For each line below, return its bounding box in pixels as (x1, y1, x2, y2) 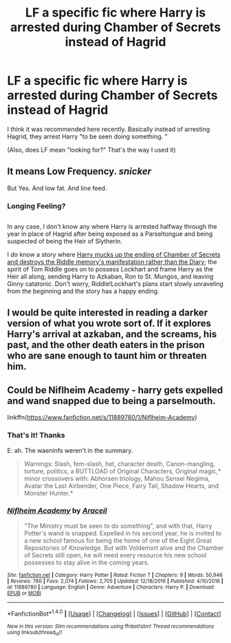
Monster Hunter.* (23, 489, 74, 497)
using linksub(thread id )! (7, 629, 63, 637)
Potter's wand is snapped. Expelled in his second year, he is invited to (23, 529, 222, 537)
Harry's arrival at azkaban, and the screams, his (7, 329, 217, 340)
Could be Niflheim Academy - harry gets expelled (7, 384, 223, 396)
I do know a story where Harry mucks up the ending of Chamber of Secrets (7, 250, 221, 259)
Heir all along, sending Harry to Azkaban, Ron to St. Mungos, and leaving (7, 272, 214, 280)
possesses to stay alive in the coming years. (23, 558, 150, 567)
